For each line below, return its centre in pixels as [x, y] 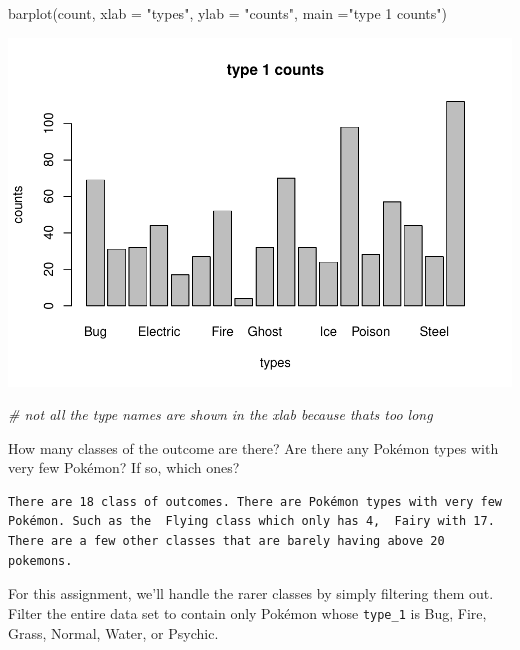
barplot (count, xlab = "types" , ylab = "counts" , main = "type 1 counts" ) [227, 13]
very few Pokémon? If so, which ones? [124, 467]
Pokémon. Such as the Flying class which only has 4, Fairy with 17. [251, 521]
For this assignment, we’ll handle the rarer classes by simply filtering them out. [251, 593]
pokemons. [40, 560]
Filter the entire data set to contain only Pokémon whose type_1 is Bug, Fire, [247, 612]
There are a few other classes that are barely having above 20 [226, 541]
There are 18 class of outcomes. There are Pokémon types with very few [255, 501]
